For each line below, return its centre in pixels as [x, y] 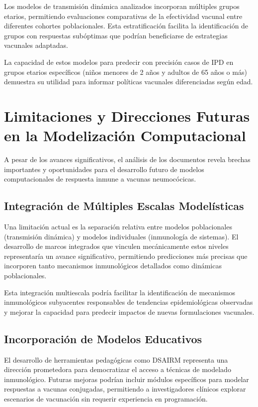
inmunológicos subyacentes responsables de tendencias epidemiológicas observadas [129, 302]
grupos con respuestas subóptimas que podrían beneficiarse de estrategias [116, 35]
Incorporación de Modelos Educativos [103, 338]
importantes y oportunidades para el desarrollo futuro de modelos [104, 169]
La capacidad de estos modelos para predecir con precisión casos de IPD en [119, 62]
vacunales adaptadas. [36, 45]
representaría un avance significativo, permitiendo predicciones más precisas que [126, 256]
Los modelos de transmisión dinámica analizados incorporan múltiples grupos [122, 6]
